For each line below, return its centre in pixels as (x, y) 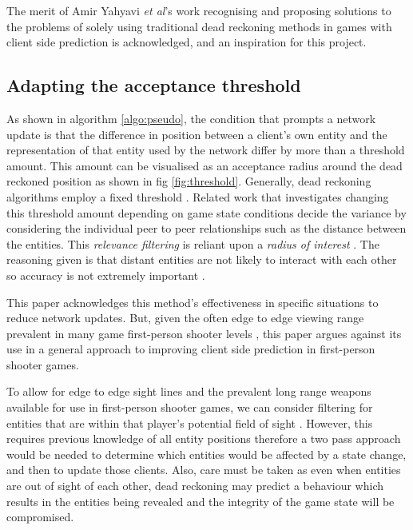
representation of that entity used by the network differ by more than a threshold (206, 150)
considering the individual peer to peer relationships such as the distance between (206, 228)
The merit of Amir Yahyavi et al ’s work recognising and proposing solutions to (199, 10)
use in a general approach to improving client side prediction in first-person (191, 349)
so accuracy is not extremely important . (106, 275)
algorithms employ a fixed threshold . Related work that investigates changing (198, 196)
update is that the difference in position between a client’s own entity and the (197, 134)
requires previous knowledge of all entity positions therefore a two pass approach (204, 438)
